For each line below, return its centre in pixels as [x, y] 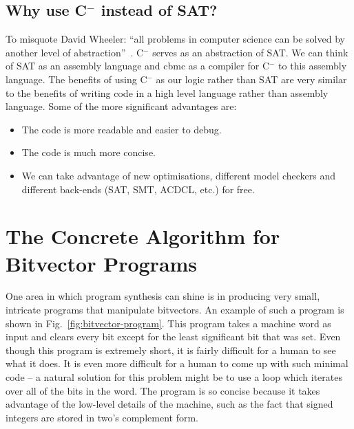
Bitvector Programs [102, 263]
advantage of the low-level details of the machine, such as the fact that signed [169, 404]
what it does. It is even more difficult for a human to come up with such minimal [177, 363]
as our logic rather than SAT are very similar [251, 79]
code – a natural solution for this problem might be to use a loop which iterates [174, 377]
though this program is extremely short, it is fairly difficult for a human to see [171, 350]
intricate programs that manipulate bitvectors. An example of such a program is [175, 310]
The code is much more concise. [88, 152]
